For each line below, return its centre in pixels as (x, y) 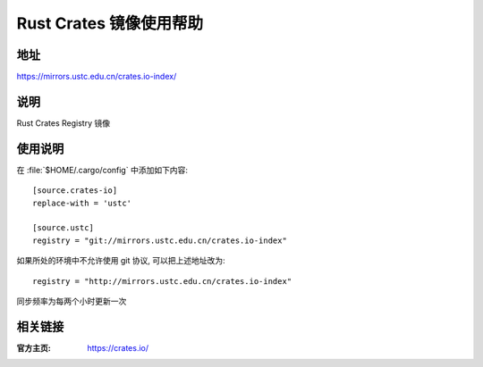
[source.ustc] (63, 228)
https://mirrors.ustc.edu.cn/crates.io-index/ (97, 77)
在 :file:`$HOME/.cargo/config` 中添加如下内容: (102, 170)
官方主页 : (34, 347)
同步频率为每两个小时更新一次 (72, 301)
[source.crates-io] (75, 191)
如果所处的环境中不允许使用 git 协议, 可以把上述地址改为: (121, 261)
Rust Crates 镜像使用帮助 (110, 23)
